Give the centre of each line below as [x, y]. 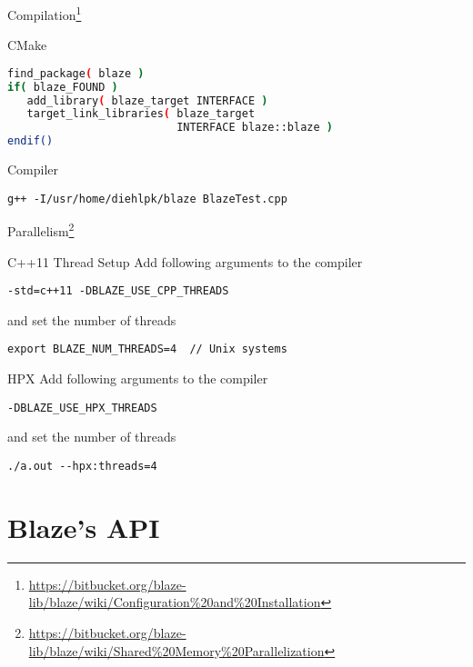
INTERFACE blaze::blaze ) [255, 128]
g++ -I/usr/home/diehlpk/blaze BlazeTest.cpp [147, 199]
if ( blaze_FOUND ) [63, 87]
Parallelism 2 [41, 229]
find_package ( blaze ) [76, 73]
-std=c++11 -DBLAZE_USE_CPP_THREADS [118, 291]
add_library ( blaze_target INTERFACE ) [147, 100]
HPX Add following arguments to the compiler [138, 378]
